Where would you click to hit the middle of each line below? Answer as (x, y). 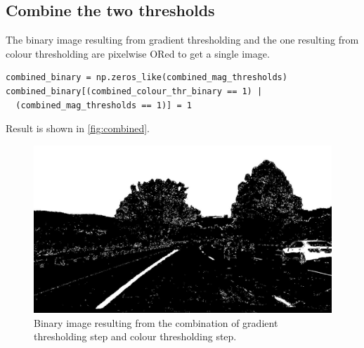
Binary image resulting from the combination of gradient (156, 322)
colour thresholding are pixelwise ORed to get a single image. (138, 53)
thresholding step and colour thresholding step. (135, 336)
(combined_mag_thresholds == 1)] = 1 (104, 105)
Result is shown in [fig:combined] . (78, 128)
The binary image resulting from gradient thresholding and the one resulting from (182, 40)
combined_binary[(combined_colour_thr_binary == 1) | (134, 91)
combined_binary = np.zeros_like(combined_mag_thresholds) (147, 78)
